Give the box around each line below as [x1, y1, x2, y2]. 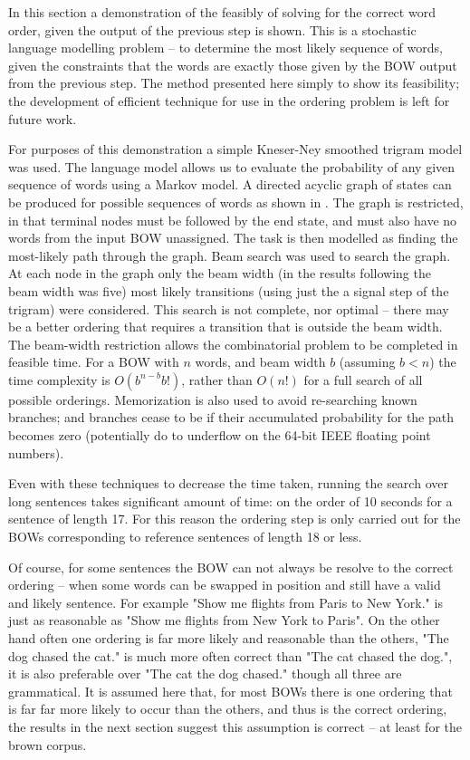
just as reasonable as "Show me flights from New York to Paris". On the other [8, 611, 440, 630]
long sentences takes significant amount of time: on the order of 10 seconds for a [8, 491, 453, 510]
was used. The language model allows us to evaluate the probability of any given [8, 157, 456, 176]
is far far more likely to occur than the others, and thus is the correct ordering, [8, 699, 447, 718]
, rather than [181, 370, 253, 389]
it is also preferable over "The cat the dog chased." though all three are [8, 664, 402, 683]
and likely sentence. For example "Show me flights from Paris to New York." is [8, 592, 443, 611]
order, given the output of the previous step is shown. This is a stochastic [8, 20, 417, 39]
